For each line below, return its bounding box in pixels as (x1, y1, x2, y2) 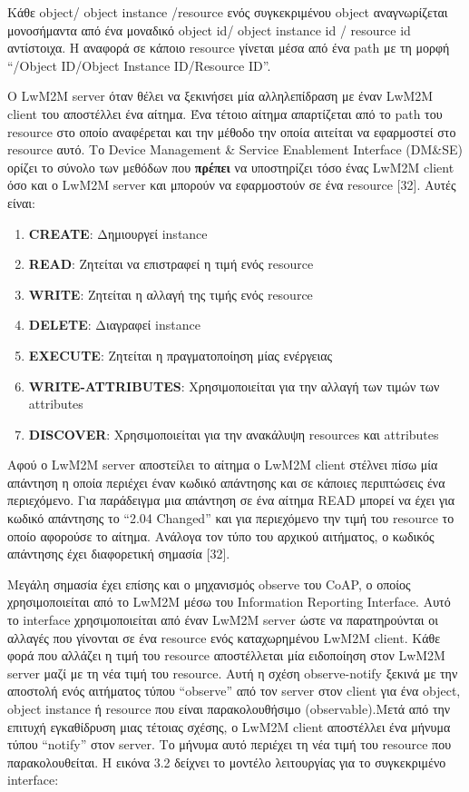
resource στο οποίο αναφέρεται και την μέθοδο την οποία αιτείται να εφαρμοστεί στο (7, 122, 456, 141)
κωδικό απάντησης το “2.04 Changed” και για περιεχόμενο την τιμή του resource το (7, 509, 454, 528)
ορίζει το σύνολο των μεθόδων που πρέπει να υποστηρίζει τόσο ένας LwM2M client (7, 157, 454, 176)
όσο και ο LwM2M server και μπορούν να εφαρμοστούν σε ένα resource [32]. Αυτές (7, 175, 456, 194)
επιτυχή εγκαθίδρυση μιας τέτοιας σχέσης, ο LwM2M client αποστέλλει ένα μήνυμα (7, 717, 451, 736)
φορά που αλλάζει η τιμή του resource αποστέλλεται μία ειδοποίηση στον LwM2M (7, 646, 445, 665)
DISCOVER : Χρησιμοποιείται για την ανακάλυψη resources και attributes (28, 424, 439, 443)
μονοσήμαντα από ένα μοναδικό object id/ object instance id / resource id (7, 20, 411, 39)
